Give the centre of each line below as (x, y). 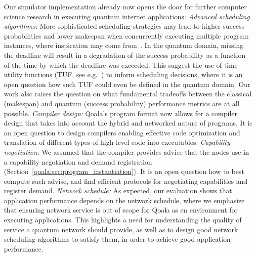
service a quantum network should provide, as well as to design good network (121, 229)
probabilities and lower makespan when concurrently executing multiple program (127, 35)
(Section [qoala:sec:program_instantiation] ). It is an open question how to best (124, 171)
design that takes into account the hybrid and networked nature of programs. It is (128, 123)
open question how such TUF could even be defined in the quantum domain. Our (127, 84)
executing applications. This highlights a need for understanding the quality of (123, 220)
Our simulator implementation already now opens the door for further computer (126, 6)
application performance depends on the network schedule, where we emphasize (124, 200)
